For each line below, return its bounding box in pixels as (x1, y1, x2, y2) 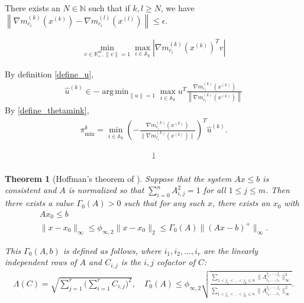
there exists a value (5, 197, 74, 209)
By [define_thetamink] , (5, 104, 89, 116)
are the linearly (203, 244, 258, 256)
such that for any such (124, 197, 205, 209)
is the (121, 256, 141, 268)
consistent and (5, 184, 57, 196)
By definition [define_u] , (5, 67, 93, 80)
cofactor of (156, 256, 195, 268)
